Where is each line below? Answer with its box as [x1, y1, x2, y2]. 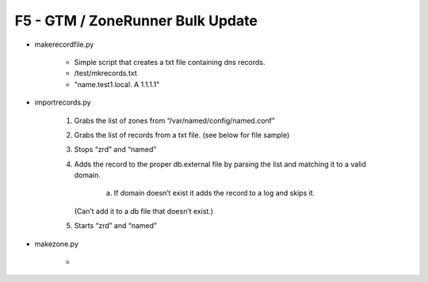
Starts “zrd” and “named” [74, 221, 158, 231]
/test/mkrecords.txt [74, 68, 138, 78]
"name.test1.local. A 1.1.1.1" [74, 79, 160, 89]
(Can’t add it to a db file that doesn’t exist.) [74, 206, 214, 215]
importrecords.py [34, 97, 91, 107]
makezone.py [34, 238, 79, 249]
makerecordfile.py [34, 40, 94, 49]
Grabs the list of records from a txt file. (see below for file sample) [74, 130, 290, 139]
